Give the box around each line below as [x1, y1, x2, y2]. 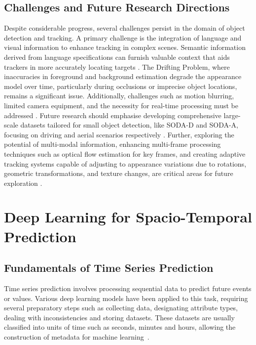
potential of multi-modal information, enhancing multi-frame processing [4, 139, 221, 149]
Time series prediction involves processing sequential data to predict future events [4, 283, 252, 294]
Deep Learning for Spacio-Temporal [4, 207, 252, 227]
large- [223, 110, 241, 120]
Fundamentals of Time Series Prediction [4, 260, 214, 275]
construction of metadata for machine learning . [4, 332, 149, 342]
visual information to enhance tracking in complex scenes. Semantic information [4, 42, 246, 52]
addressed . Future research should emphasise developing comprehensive [4, 110, 221, 120]
